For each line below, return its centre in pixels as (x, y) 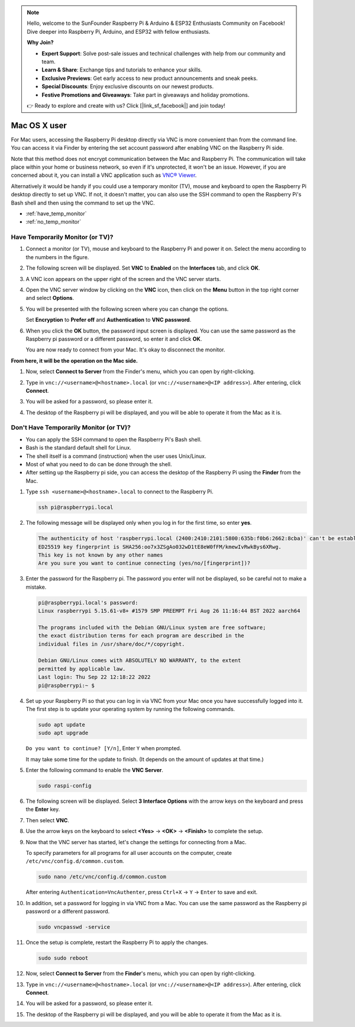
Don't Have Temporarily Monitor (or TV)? (71, 428)
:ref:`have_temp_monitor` (56, 214)
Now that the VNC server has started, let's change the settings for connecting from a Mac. (136, 842)
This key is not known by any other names (101, 555)
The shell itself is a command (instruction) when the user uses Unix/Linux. (116, 456)
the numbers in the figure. (57, 257)
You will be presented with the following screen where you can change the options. (127, 309)
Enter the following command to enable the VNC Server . (95, 770)
